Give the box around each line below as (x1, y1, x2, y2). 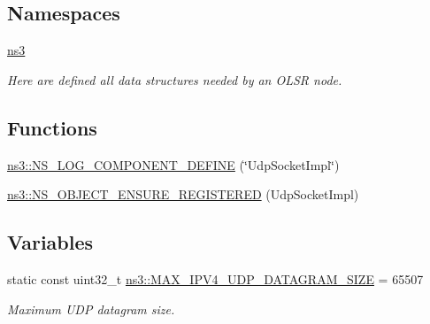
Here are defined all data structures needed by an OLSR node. (7, 70, 342, 89)
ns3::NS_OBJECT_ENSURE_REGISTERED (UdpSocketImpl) (7, 185, 359, 204)
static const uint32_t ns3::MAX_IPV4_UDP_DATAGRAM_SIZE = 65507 (7, 269, 424, 288)
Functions (7, 113, 97, 141)
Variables (7, 228, 94, 256)
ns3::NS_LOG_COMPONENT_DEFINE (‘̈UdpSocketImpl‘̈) (7, 155, 340, 174)
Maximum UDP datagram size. (7, 299, 175, 318)
